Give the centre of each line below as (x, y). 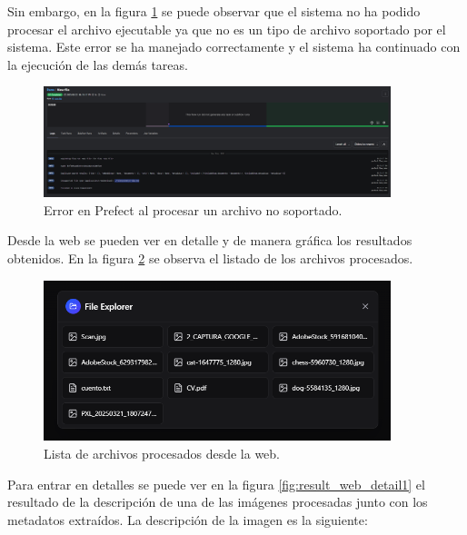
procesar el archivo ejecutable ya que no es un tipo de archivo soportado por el (227, 29)
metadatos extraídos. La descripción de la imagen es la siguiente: (188, 519)
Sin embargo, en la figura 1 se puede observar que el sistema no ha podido (214, 11)
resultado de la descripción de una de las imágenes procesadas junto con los (218, 502)
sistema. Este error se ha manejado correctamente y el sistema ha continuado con (234, 47)
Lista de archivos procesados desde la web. (162, 454)
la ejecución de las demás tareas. (98, 64)
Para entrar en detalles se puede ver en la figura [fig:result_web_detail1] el (216, 484)
